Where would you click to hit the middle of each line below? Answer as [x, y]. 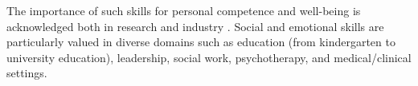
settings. [27, 73]
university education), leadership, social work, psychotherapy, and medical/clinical [209, 57]
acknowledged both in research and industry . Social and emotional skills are [195, 26]
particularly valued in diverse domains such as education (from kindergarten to [201, 42]
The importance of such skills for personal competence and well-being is [184, 10]
